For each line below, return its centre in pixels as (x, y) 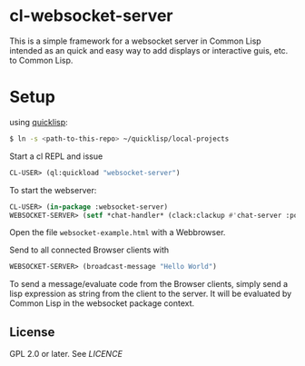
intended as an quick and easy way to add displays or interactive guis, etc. (149, 50)
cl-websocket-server (91, 16)
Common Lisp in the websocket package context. (102, 303)
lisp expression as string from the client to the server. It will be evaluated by (151, 294)
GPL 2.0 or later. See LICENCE (66, 354)
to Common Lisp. (41, 60)
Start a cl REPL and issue (56, 156)
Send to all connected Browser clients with (89, 250)
